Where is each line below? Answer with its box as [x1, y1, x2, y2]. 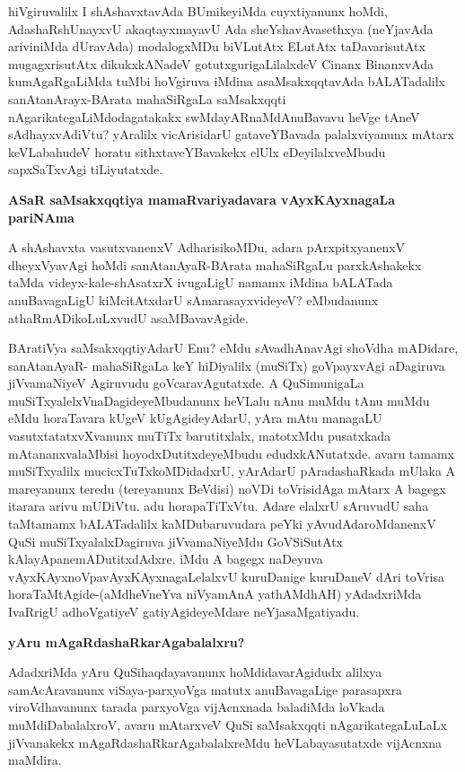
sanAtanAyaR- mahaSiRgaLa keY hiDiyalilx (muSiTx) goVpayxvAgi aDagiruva [8, 355, 445, 374]
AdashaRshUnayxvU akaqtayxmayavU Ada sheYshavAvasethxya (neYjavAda [8, 19, 434, 38]
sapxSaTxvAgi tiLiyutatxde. [8, 160, 163, 179]
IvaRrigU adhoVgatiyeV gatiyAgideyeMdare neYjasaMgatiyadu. [8, 602, 360, 620]
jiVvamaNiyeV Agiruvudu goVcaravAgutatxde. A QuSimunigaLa [8, 373, 364, 392]
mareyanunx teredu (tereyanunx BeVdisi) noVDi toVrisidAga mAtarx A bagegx [8, 478, 446, 497]
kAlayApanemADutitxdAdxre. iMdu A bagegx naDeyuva [8, 549, 323, 568]
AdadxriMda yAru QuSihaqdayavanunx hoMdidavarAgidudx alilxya [8, 662, 382, 681]
